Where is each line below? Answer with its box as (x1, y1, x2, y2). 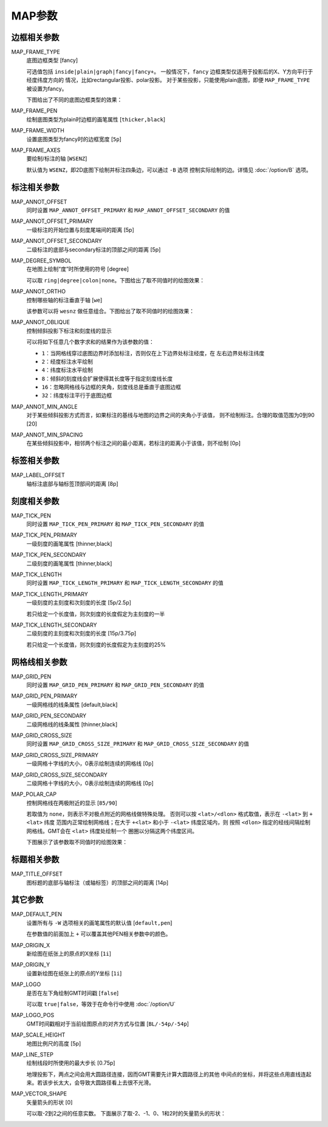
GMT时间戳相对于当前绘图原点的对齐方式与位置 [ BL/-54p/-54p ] (26, 1020, 190, 1027)
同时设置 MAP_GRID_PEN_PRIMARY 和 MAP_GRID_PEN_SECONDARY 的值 (26, 681, 205, 689)
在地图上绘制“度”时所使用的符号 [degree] (26, 265, 129, 273)
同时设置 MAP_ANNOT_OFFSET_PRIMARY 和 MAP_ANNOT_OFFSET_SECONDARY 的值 (26, 206, 230, 214)
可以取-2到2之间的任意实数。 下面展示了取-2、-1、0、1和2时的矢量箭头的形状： (26, 1110, 226, 1117)
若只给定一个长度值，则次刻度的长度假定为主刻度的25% (26, 641, 166, 648)
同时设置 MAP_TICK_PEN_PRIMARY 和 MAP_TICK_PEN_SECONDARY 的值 (26, 520, 205, 528)
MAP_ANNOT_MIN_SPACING (11, 431, 83, 438)
